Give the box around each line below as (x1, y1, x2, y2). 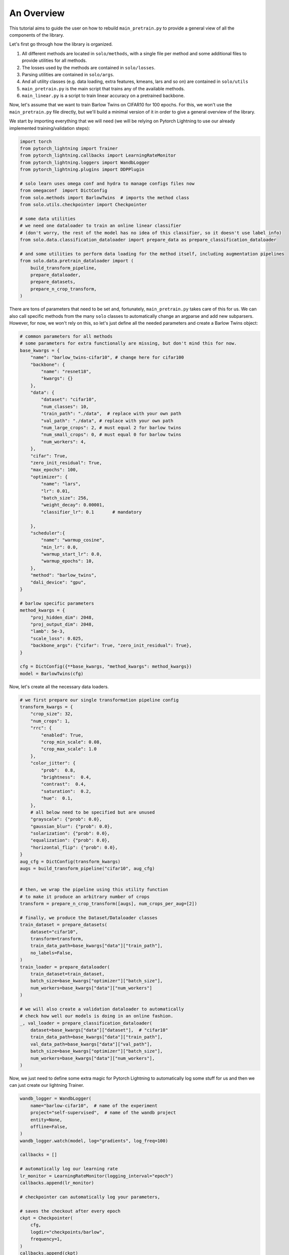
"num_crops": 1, (30, 718, 70, 724)
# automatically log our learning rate (20, 1166, 118, 1172)
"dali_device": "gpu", (30, 579, 86, 585)
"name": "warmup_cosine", (41, 537, 105, 543)
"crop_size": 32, (30, 711, 73, 717)
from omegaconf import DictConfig (20, 188, 107, 193)
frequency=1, (30, 1236, 63, 1242)
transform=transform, (30, 936, 84, 941)
